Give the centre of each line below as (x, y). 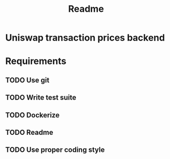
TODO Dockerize (33, 115)
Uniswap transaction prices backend (85, 38)
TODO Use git (27, 80)
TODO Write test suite (41, 98)
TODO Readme (29, 132)
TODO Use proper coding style (55, 150)
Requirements (36, 61)
